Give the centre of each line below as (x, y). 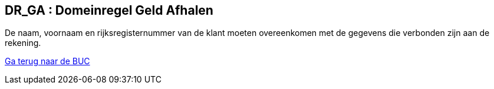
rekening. (23, 43)
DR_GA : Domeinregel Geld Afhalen (109, 10)
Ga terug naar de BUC (47, 61)
